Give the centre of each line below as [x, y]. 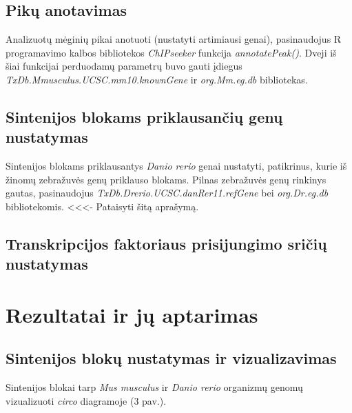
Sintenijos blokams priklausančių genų [144, 116]
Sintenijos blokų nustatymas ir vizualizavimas [171, 358]
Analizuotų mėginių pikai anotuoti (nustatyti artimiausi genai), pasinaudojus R [174, 39]
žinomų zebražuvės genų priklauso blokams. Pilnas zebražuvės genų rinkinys [166, 179]
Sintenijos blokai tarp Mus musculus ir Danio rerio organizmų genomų [154, 387]
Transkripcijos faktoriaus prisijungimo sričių [166, 243]
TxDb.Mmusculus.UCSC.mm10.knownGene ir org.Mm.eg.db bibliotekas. [157, 79]
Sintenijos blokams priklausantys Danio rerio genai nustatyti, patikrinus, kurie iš [176, 166]
